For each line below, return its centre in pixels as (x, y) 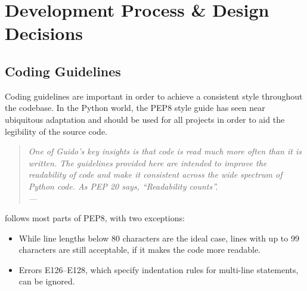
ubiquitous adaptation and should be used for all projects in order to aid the (145, 119)
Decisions (44, 33)
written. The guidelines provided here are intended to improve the (148, 162)
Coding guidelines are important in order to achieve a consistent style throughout (154, 96)
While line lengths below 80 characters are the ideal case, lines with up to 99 (159, 238)
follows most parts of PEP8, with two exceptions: (95, 218)
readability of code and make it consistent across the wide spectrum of (155, 174)
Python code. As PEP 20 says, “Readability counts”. (123, 186)
